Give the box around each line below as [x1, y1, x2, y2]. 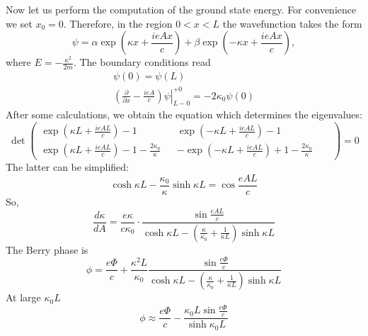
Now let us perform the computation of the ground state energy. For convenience [6, 2, 357, 16]
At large [6, 290, 41, 305]
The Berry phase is [6, 242, 88, 257]
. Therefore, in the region [63, 16, 173, 30]
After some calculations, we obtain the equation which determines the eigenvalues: [6, 107, 362, 122]
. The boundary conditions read [73, 55, 211, 69]
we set [6, 16, 33, 30]
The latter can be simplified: [6, 159, 129, 174]
